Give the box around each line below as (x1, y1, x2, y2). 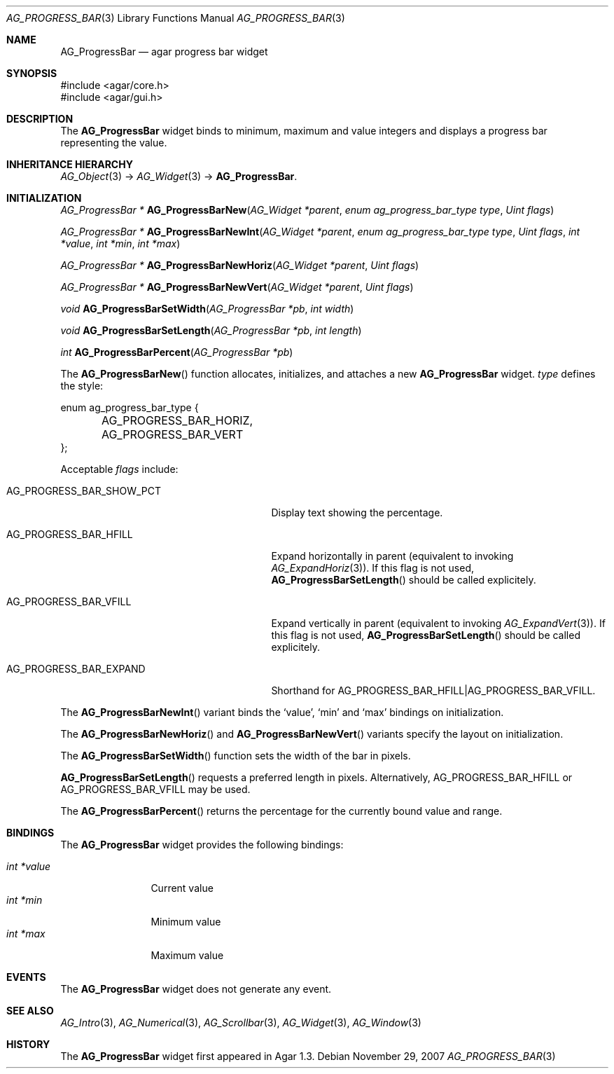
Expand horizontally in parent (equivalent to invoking (271, 550, 514, 562)
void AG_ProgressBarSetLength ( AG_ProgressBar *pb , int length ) (60, 324, 362, 336)
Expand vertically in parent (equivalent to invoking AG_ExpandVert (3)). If (271, 617, 606, 629)
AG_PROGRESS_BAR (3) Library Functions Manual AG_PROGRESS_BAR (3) (6, 12, 345, 24)
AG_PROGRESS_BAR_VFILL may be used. (60, 783, 251, 795)
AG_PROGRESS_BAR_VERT (101, 427, 244, 441)
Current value (151, 882, 214, 894)
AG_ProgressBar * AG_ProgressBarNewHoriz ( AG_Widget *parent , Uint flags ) (60, 259, 419, 271)
